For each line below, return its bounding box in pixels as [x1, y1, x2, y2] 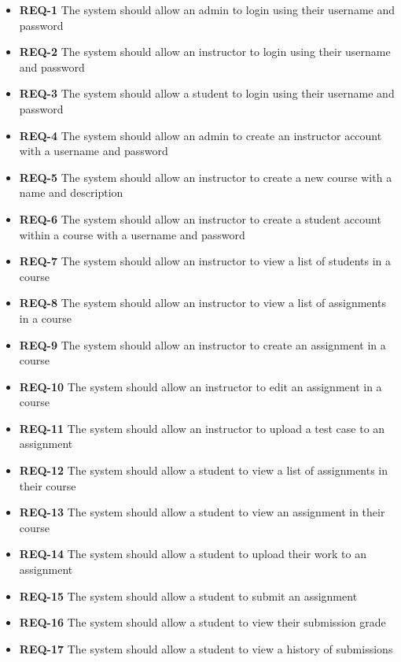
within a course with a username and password [19, 226, 245, 242]
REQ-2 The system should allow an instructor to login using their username [19, 43, 391, 60]
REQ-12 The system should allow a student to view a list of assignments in [19, 462, 388, 479]
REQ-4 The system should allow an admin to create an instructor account [19, 127, 382, 143]
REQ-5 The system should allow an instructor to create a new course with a [19, 168, 392, 185]
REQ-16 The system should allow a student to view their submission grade [19, 614, 386, 631]
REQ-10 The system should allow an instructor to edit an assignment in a [19, 378, 382, 394]
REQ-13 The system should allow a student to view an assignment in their [19, 504, 385, 520]
